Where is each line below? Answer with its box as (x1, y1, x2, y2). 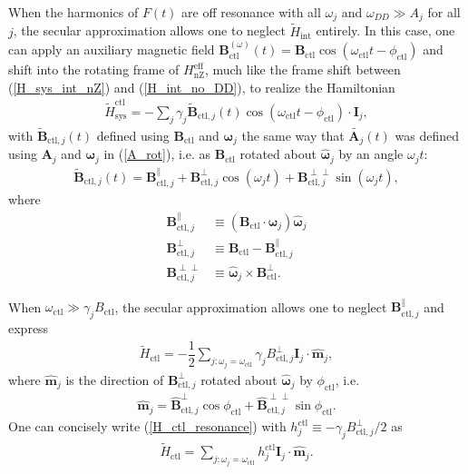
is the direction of (65, 370, 164, 389)
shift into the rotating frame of (8, 60, 180, 79)
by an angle (338, 144, 404, 163)
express (8, 319, 49, 338)
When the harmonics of (8, 3, 139, 21)
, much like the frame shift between (204, 60, 401, 79)
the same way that (241, 126, 345, 145)
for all (427, 3, 461, 21)
